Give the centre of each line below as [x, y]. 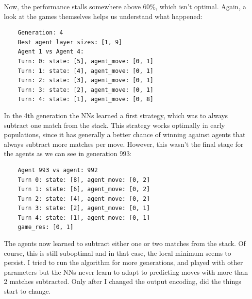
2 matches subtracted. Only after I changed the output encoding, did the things [123, 281]
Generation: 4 [40, 33]
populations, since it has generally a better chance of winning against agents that [125, 134]
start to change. [27, 291]
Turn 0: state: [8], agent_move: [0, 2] [84, 180]
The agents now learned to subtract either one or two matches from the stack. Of [125, 243]
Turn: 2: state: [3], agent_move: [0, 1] [85, 80]
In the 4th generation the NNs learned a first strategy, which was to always [116, 115]
